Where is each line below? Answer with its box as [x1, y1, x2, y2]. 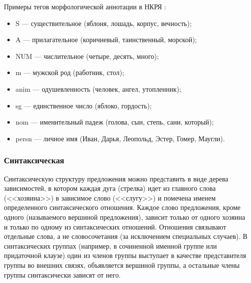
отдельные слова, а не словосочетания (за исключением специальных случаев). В [4, 231, 248, 241]
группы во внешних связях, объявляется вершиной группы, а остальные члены [4, 259, 240, 270]
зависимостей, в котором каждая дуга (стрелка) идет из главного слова [4, 183, 216, 193]
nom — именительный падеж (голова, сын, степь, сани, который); [15, 117, 214, 127]
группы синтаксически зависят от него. [4, 269, 121, 280]
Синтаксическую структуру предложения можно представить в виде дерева [4, 173, 228, 183]
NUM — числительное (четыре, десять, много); [15, 51, 159, 61]
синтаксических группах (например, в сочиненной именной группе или [4, 240, 217, 251]
